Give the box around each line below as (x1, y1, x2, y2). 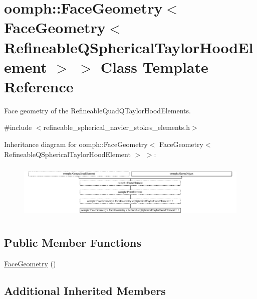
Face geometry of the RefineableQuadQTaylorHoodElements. (4, 105, 191, 115)
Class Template (100, 56, 208, 77)
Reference (4, 76, 74, 96)
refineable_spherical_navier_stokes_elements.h (43, 122, 190, 132)
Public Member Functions (4, 234, 141, 250)
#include (4, 122, 32, 132)
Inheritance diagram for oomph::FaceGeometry (4, 139, 148, 149)
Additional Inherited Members (4, 282, 166, 298)
